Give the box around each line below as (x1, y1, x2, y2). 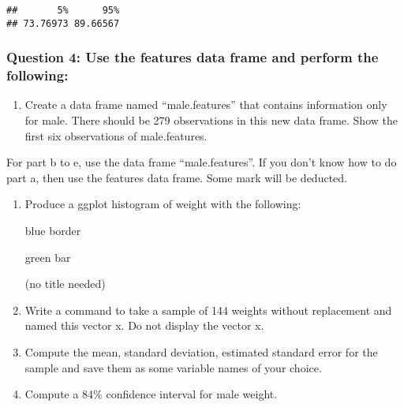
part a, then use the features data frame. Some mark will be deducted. (6, 169, 347, 185)
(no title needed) (24, 275, 106, 292)
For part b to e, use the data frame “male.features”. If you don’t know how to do (6, 154, 397, 170)
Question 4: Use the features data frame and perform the (6, 47, 379, 67)
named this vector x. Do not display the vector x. (24, 317, 264, 334)
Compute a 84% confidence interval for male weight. (24, 386, 278, 402)
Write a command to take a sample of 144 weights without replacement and (24, 301, 392, 318)
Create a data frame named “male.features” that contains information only (24, 96, 387, 113)
